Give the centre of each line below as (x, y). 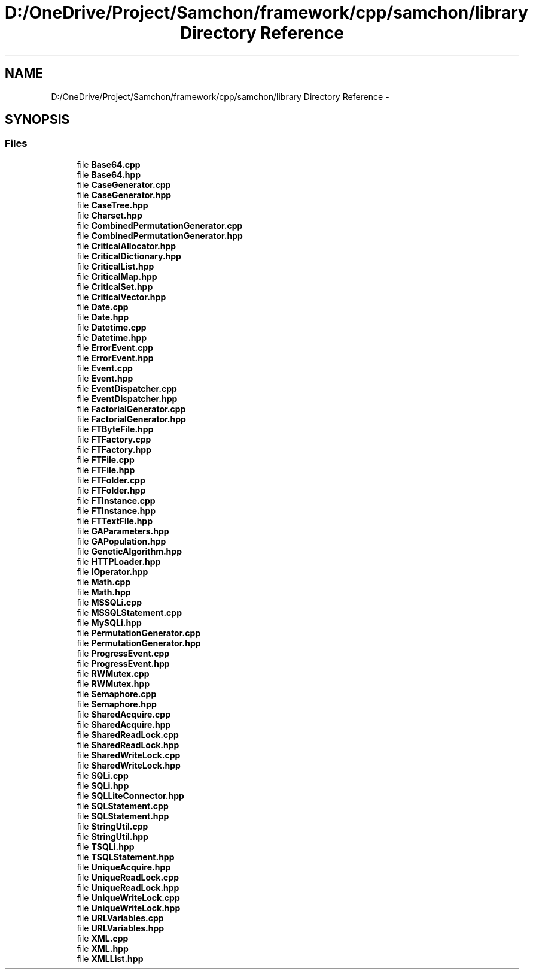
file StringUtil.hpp (112, 836)
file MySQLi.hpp (109, 622)
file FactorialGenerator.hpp (131, 419)
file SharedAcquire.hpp (124, 724)
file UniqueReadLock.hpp (128, 887)
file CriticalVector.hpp (121, 297)
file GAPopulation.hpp (121, 541)
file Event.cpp (105, 368)
